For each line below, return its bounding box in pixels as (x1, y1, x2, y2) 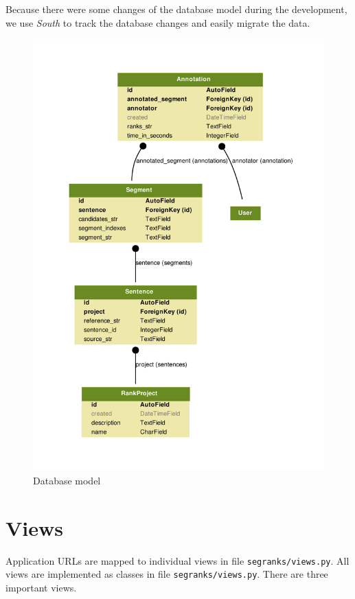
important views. (5, 580, 77, 595)
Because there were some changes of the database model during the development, (5, 2, 347, 16)
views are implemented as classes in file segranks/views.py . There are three (5, 567, 328, 581)
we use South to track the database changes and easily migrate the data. (5, 15, 310, 30)
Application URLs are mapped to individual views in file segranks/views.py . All (5, 553, 350, 567)
